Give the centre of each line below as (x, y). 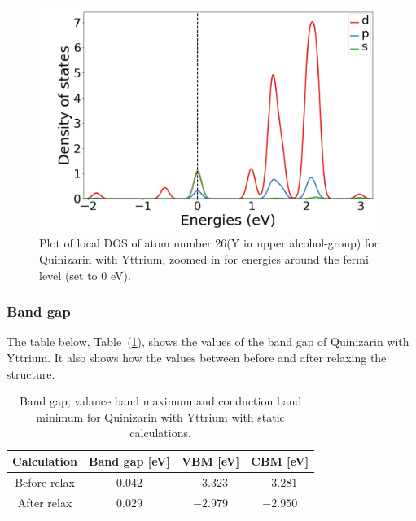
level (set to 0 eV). (85, 275)
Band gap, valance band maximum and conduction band (160, 401)
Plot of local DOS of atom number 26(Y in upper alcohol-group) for (209, 243)
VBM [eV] (210, 461)
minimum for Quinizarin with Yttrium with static (160, 416)
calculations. (160, 433)
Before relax (45, 482)
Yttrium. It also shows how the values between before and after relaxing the (197, 358)
